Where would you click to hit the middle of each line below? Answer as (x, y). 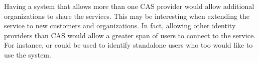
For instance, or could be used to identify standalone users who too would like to (128, 45)
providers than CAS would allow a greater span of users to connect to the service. (130, 35)
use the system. (28, 54)
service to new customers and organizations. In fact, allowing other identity (120, 26)
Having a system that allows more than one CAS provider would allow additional (129, 6)
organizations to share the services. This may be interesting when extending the (127, 16)
